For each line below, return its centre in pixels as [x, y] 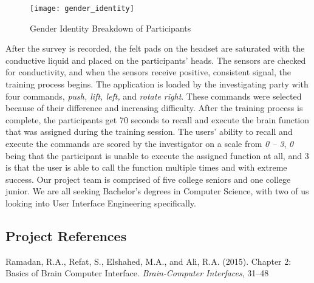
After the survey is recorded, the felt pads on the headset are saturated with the [155, 48]
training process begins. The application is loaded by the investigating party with [157, 84]
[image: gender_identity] [82, 9]
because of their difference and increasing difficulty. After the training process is [154, 108]
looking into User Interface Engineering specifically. [101, 203]
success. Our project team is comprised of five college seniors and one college [148, 179]
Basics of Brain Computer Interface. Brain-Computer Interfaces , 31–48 [137, 273]
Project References [66, 235]
